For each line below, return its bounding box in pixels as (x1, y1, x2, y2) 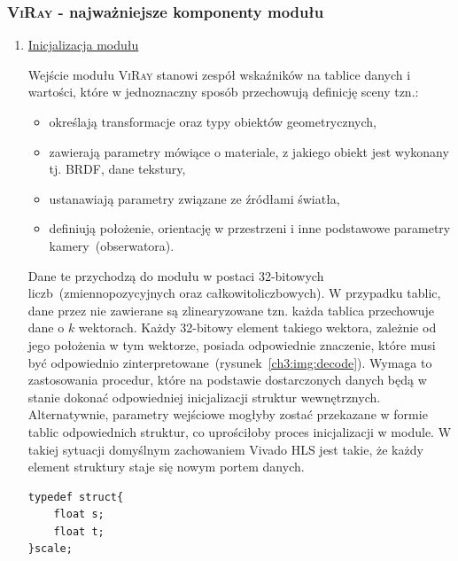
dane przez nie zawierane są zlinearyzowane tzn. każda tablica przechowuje (27, 300, 435, 319)
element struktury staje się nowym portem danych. (27, 457, 305, 476)
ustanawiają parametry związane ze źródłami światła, (49, 189, 340, 207)
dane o (27, 318, 65, 337)
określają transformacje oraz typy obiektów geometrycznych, (49, 113, 376, 130)
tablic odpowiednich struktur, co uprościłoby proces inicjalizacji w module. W (27, 422, 452, 440)
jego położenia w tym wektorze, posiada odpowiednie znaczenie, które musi (27, 335, 436, 354)
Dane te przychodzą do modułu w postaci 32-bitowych (27, 266, 324, 284)
